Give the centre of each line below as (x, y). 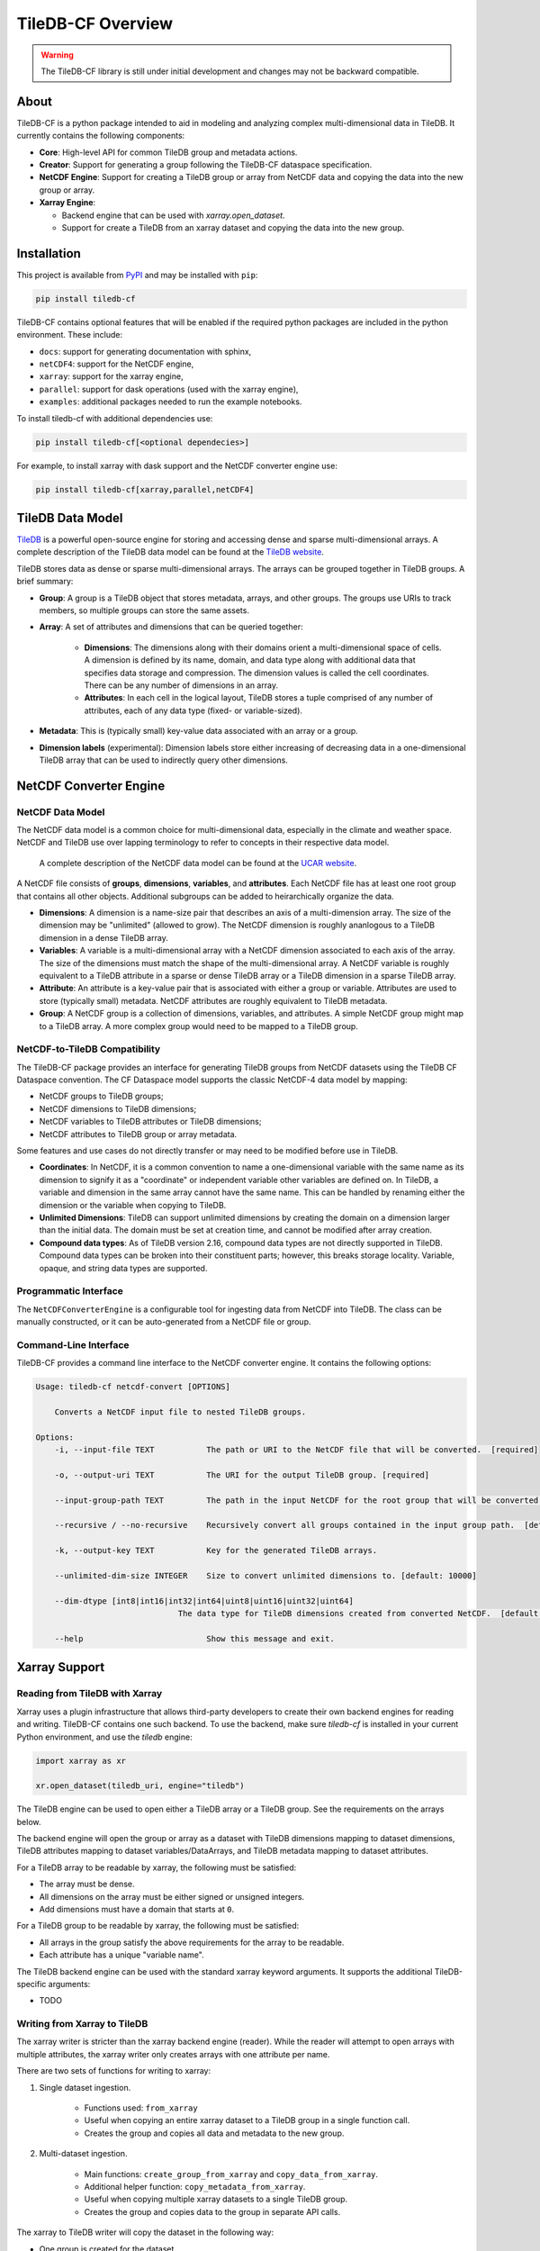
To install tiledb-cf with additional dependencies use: (115, 418)
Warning (57, 55)
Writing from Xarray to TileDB (82, 2024)
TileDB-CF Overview (95, 23)
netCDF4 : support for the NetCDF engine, (117, 364)
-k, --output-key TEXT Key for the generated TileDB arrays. (216, 1550)
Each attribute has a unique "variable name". (121, 1955)
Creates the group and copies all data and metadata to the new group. (214, 2133)
